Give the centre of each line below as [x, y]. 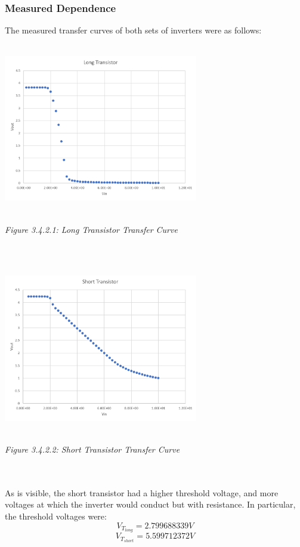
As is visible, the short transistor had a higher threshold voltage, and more [142, 492]
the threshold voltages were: [56, 516]
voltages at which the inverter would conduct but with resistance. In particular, [150, 504]
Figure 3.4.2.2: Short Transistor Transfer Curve [92, 449]
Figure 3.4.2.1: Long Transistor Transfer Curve [91, 229]
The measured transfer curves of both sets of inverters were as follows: [133, 30]
